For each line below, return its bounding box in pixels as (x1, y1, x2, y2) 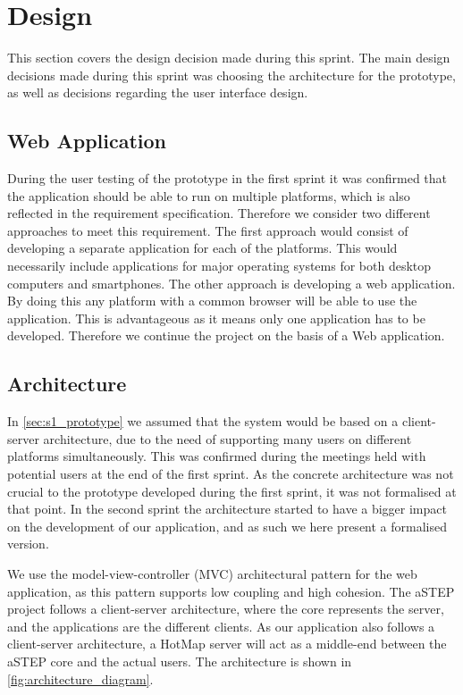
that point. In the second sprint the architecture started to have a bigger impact (7, 499, 447, 518)
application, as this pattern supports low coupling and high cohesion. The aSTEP (7, 582, 455, 600)
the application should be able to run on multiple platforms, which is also (7, 186, 410, 205)
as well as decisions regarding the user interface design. (7, 83, 308, 102)
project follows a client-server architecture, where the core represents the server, (7, 599, 444, 618)
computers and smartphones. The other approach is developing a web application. (7, 273, 456, 292)
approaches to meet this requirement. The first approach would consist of (7, 221, 408, 239)
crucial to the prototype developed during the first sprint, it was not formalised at (7, 481, 457, 500)
